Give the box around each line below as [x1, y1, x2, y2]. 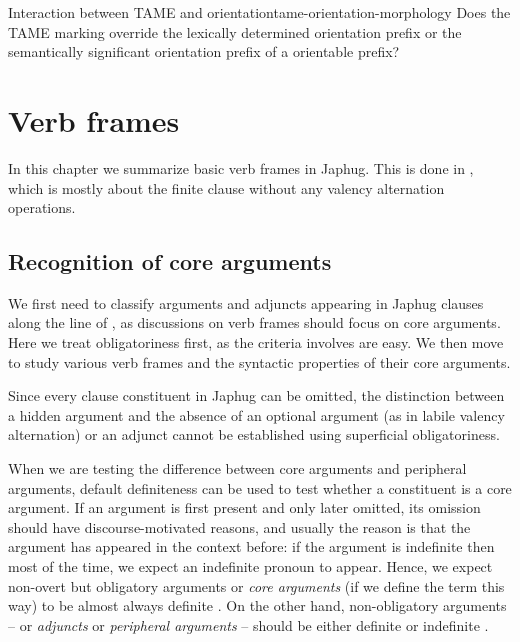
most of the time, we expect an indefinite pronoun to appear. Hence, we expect [8, 556, 493, 577]
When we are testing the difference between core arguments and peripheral [8, 458, 467, 479]
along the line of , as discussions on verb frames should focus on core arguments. [8, 312, 501, 333]
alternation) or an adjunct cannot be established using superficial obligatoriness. [8, 424, 500, 445]
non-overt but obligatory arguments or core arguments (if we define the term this [8, 575, 505, 596]
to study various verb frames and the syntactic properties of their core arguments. [8, 351, 511, 372]
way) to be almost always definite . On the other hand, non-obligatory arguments [8, 595, 507, 616]
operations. [8, 197, 76, 218]
